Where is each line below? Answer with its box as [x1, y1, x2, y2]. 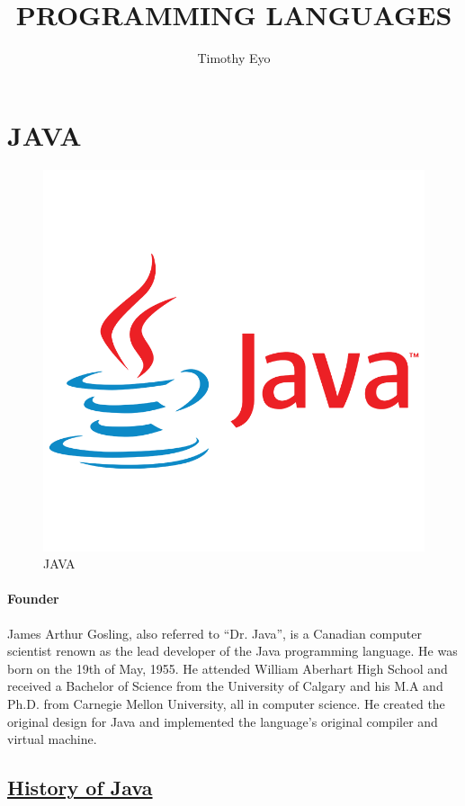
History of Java [7, 774, 153, 802]
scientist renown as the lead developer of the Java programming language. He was [7, 641, 458, 660]
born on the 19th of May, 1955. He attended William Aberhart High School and [7, 658, 448, 677]
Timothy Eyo [197, 49, 271, 67]
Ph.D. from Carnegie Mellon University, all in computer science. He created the [7, 694, 445, 713]
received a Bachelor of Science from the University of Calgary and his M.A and [7, 676, 443, 695]
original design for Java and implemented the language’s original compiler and [7, 712, 438, 730]
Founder [7, 589, 59, 608]
